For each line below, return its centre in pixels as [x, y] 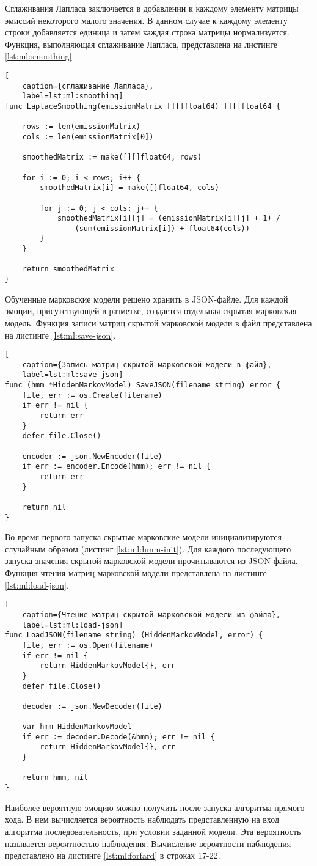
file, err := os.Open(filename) [88, 645]
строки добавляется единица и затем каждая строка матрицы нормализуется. [147, 32]
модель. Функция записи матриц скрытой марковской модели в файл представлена [158, 322]
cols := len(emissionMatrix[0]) [88, 137]
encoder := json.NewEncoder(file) [92, 456]
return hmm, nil [55, 778]
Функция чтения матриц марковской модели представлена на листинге [136, 573]
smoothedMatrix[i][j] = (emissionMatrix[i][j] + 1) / [169, 218]
